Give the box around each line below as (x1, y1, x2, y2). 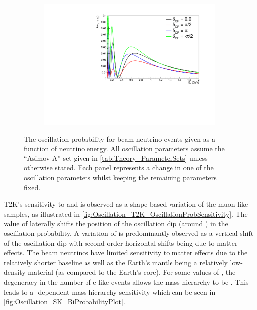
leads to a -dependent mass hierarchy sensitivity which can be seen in (4, 286, 216, 297)
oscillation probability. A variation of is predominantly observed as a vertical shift (4, 228, 254, 238)
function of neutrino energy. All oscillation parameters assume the (24, 143, 225, 154)
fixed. (24, 182, 41, 192)
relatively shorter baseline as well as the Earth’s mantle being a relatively (4, 257, 228, 267)
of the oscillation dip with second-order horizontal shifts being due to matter (4, 237, 238, 248)
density (4, 267, 26, 277)
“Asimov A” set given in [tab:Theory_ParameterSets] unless (24, 153, 208, 163)
